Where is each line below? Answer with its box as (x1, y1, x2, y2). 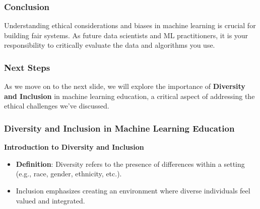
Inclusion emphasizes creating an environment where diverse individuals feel (16, 185, 250, 195)
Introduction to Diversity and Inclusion (4, 142, 144, 152)
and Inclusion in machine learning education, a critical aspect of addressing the (4, 90, 255, 101)
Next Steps (4, 61, 50, 73)
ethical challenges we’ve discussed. (4, 100, 109, 111)
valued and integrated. (16, 195, 85, 205)
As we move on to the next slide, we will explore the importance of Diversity (4, 81, 245, 91)
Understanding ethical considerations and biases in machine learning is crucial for (4, 20, 256, 31)
